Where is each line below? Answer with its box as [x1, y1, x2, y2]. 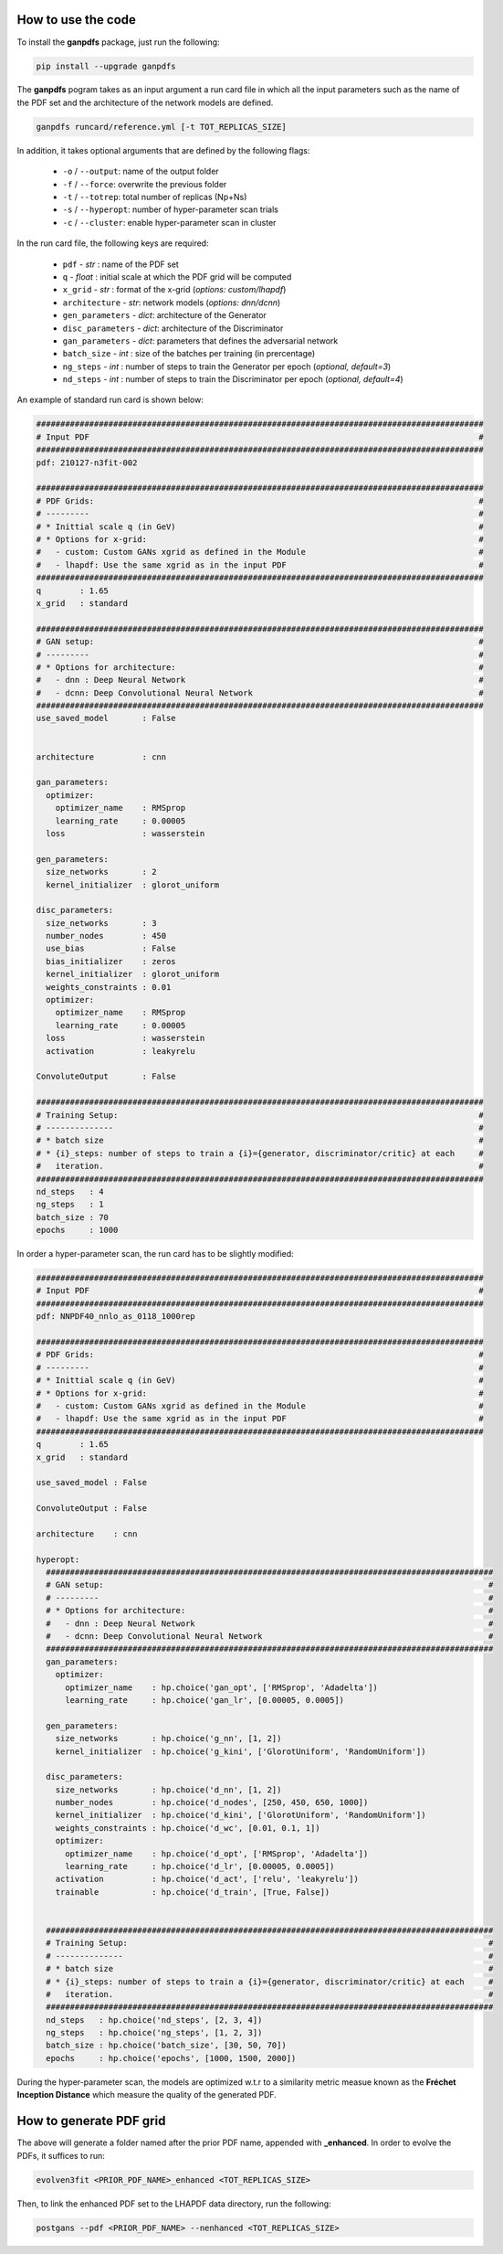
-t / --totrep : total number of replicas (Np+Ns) [62, 192, 247, 203]
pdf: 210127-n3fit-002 [36, 457, 138, 468]
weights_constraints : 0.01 [46, 982, 172, 992]
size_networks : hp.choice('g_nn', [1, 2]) [55, 1733, 282, 1744]
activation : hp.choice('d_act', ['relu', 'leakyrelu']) [55, 1874, 360, 1885]
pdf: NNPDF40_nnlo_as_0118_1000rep [36, 1312, 195, 1322]
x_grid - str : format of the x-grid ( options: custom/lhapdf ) [62, 284, 287, 295]
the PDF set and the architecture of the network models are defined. [16, 97, 274, 108]
